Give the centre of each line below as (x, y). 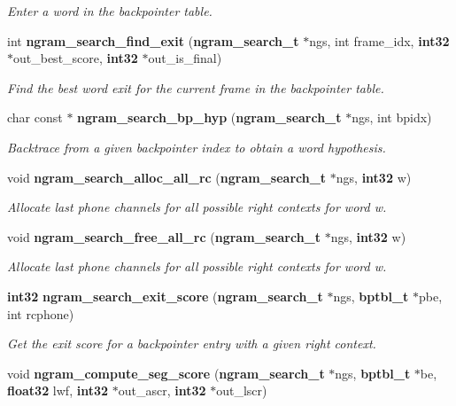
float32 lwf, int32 (58, 390)
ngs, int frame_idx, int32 (379, 40)
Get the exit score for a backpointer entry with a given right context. (192, 344)
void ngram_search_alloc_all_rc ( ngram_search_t (167, 177)
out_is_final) (185, 58)
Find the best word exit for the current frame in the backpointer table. (196, 87)
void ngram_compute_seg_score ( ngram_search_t (166, 373)
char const (35, 117)
